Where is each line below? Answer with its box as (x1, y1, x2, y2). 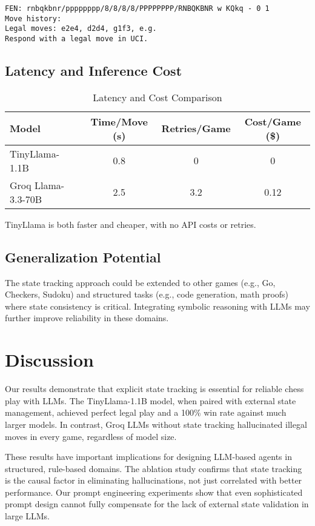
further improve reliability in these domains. (5, 311, 169, 324)
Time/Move (90, 114, 148, 128)
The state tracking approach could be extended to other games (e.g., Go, (5, 276, 276, 288)
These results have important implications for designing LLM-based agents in (5, 450, 292, 463)
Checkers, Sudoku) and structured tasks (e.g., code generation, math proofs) (5, 288, 289, 301)
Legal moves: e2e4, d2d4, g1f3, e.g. (5, 24, 157, 33)
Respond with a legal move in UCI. (5, 34, 148, 43)
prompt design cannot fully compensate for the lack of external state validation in (5, 498, 309, 510)
